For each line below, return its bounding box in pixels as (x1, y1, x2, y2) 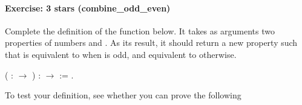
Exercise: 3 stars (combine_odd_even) (5, 1, 171, 14)
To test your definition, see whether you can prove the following (5, 89, 241, 101)
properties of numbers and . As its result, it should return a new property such (5, 36, 298, 49)
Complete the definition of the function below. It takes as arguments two (5, 24, 275, 37)
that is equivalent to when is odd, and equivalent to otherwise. (5, 48, 237, 60)
